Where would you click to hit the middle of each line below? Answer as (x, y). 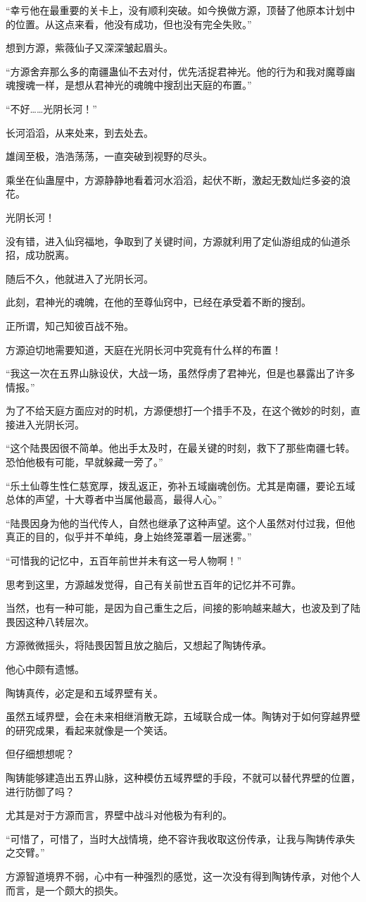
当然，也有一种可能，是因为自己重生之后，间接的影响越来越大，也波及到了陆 (183, 608)
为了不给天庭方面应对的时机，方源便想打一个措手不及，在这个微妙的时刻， (178, 410)
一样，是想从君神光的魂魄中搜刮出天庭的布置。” (143, 85)
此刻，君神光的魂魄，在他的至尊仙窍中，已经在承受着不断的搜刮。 (158, 302)
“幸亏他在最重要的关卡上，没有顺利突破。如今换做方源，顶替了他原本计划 (176, 10)
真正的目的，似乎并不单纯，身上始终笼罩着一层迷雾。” (129, 537)
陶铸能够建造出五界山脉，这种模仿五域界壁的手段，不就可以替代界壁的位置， (183, 777)
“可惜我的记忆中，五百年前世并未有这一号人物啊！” (124, 561)
